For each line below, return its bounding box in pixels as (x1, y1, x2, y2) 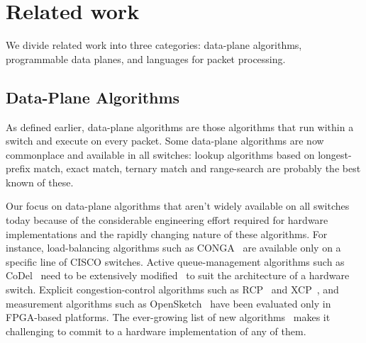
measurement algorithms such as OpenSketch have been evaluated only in (6, 296, 331, 310)
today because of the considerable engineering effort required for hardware (6, 213, 328, 227)
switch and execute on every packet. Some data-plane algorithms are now (6, 133, 324, 148)
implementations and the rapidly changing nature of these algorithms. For (6, 226, 328, 241)
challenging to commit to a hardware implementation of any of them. (6, 323, 306, 338)
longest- (318, 147, 352, 162)
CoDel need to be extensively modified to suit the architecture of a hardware (6, 268, 350, 283)
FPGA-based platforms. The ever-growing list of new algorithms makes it (6, 310, 331, 325)
